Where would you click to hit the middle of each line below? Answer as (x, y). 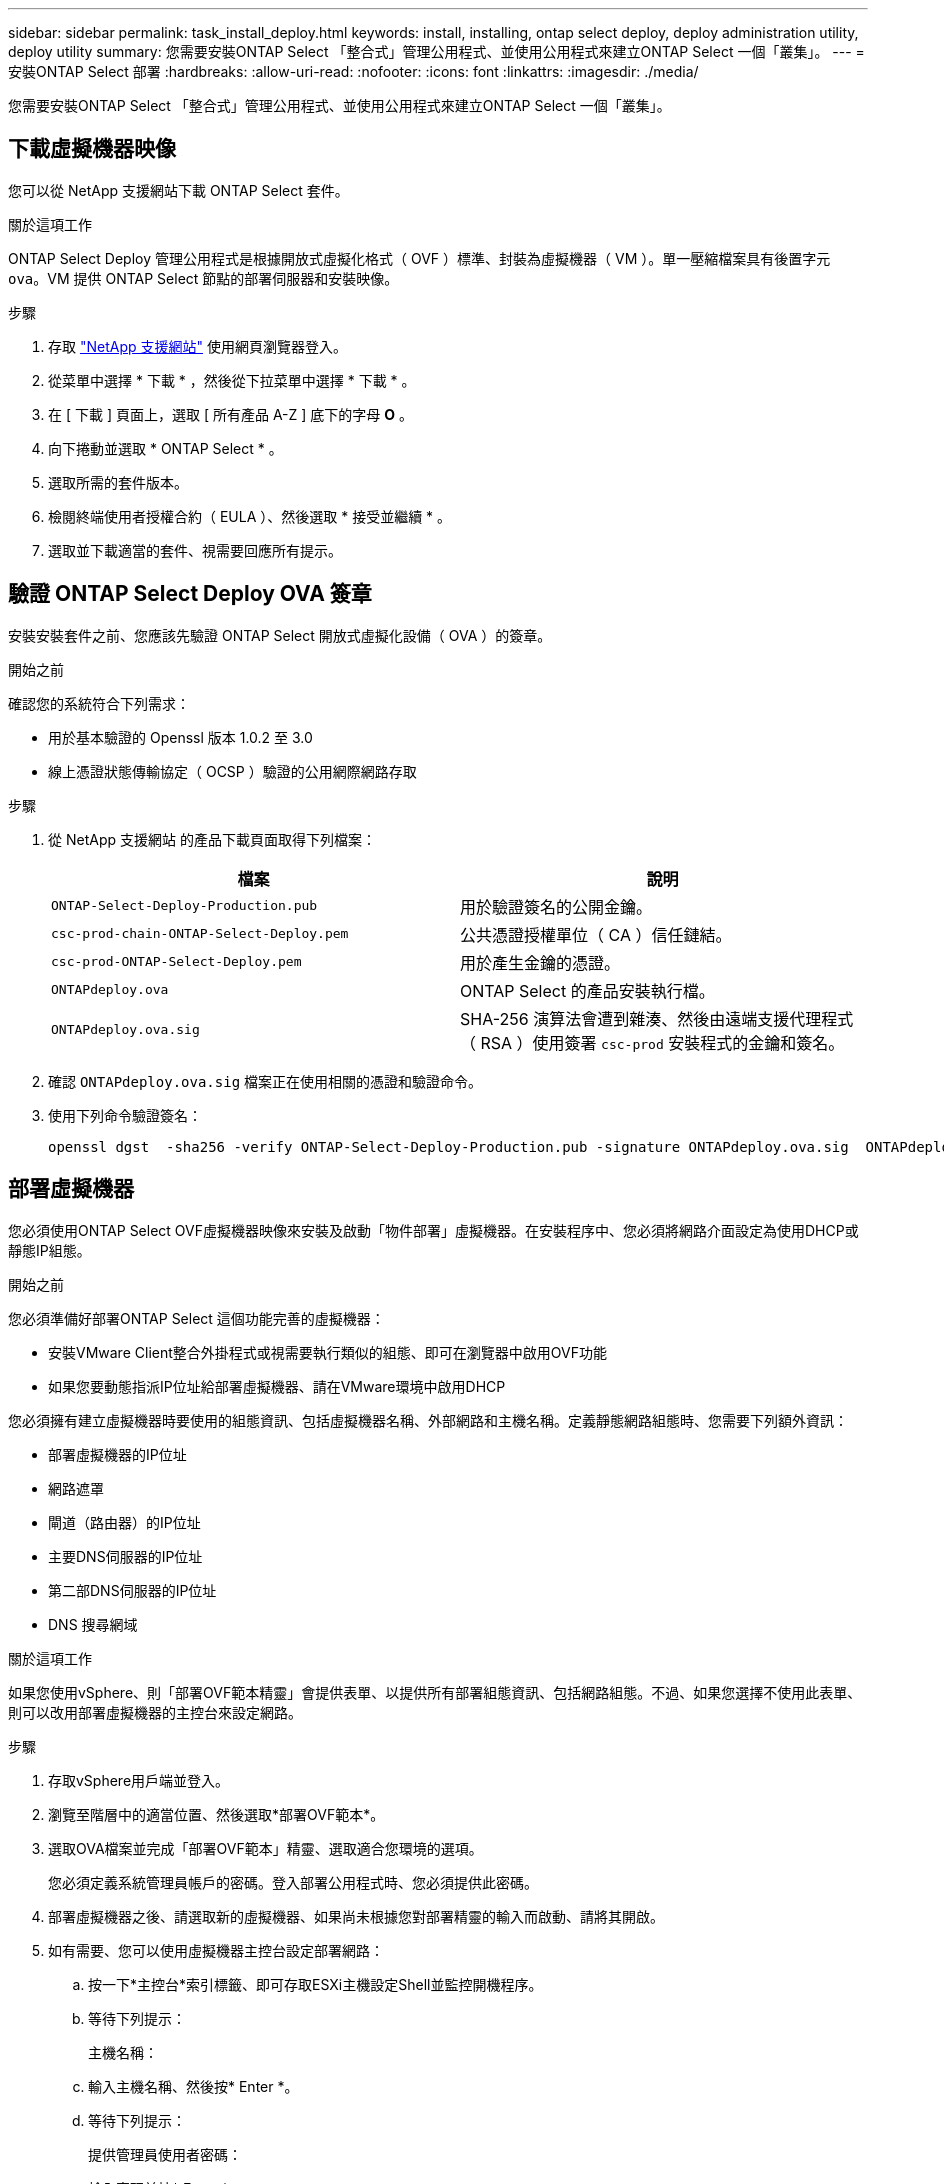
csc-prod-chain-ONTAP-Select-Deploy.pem (200, 934)
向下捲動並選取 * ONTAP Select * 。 (165, 448)
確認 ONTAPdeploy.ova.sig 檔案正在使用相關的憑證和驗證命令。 (265, 1081)
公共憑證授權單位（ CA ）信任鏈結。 (596, 934)
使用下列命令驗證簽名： (125, 1115)
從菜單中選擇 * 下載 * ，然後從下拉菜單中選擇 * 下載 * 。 (232, 380)
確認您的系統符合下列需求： (99, 703)
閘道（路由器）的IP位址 (124, 1522)
